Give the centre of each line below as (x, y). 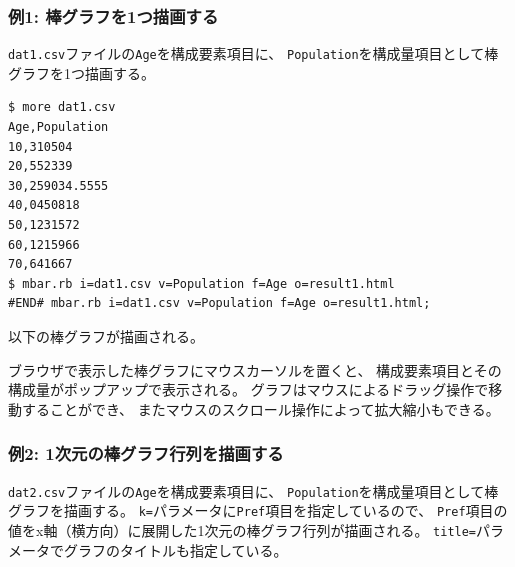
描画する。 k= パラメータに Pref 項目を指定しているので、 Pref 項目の (285, 510)
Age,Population (58, 127)
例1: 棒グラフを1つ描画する (113, 15)
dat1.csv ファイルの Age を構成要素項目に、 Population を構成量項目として (246, 53)
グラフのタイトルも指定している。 (175, 549)
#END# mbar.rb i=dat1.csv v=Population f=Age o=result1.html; (219, 303)
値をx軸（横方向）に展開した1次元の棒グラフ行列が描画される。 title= (242, 529)
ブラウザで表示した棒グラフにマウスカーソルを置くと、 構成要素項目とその (255, 369)
